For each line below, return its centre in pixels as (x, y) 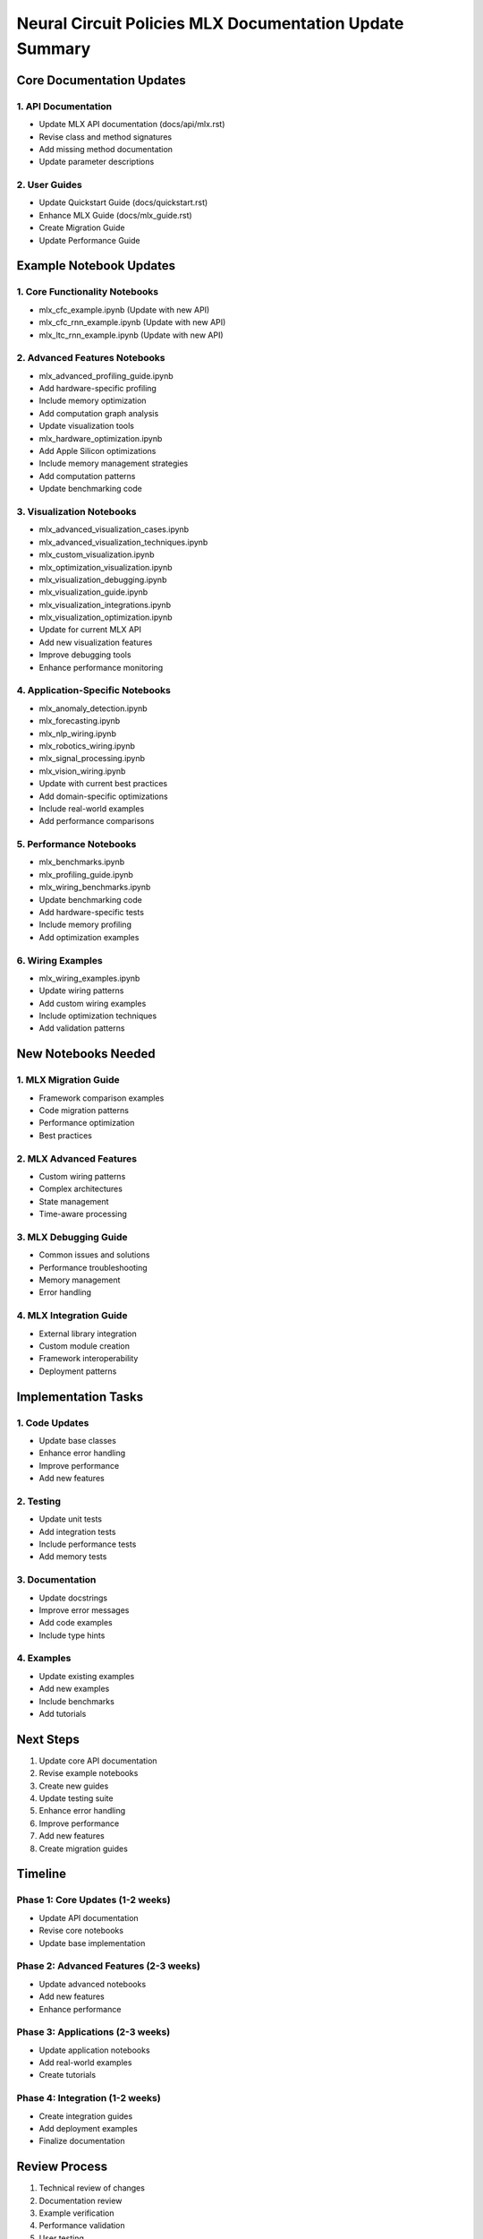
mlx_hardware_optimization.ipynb (101, 438)
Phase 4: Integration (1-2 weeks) (89, 2098)
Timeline (42, 1874)
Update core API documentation (98, 1761)
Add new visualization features (96, 642)
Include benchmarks (77, 1701)
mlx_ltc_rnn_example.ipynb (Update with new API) (131, 335)
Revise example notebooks (89, 1773)
